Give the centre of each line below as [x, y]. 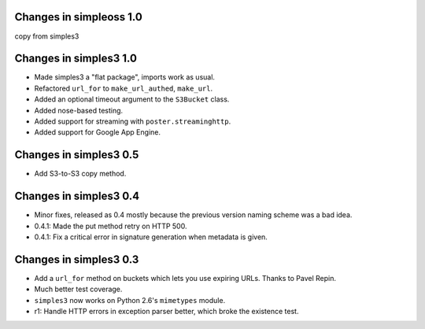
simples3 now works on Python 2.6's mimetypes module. [130, 300]
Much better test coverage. [78, 289]
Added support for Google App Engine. [98, 132]
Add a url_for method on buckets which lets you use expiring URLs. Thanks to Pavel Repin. [185, 278]
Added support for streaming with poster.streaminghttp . [133, 121]
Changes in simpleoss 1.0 [79, 17]
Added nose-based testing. [79, 110]
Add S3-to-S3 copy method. [80, 174]
